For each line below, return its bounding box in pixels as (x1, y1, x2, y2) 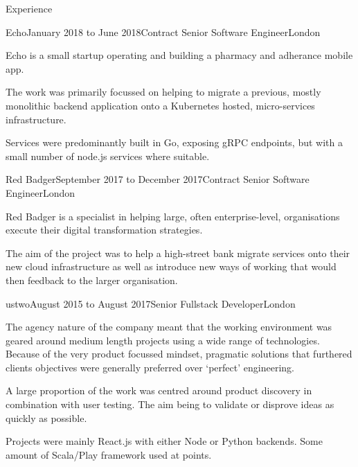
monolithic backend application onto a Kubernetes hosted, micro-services (6, 98, 315, 112)
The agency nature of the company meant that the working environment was (6, 319, 332, 334)
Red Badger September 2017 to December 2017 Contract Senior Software (6, 172, 310, 186)
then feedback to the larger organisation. (6, 272, 178, 287)
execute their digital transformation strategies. (6, 222, 203, 237)
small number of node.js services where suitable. (6, 148, 210, 163)
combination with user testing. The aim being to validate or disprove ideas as (6, 397, 334, 412)
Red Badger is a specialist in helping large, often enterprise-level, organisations (6, 209, 340, 223)
